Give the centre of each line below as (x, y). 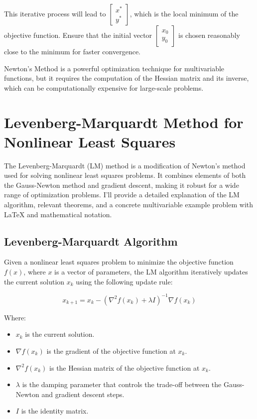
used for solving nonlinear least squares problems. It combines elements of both (125, 175)
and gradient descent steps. (83, 394)
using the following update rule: (124, 281)
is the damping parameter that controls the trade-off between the (122, 384)
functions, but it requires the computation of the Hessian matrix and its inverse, (127, 78)
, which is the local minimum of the (184, 13)
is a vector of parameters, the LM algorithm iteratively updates (151, 272)
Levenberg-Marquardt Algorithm (91, 241)
